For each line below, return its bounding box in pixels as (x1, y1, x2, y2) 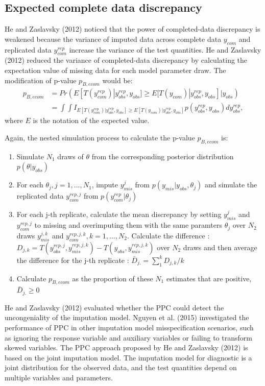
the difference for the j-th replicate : (16, 254, 129, 265)
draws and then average (183, 242, 257, 252)
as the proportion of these (72, 273, 153, 283)
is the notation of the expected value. (33, 115, 150, 126)
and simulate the (204, 179, 257, 190)
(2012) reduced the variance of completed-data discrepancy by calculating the (5, 55, 248, 65)
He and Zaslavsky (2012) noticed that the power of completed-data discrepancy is (5, 23, 260, 34)
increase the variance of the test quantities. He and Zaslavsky (69, 44, 261, 55)
